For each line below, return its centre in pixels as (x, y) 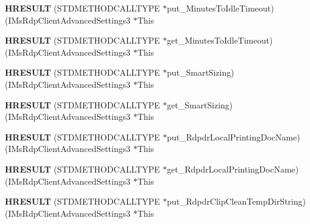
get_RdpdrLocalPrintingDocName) (233, 169)
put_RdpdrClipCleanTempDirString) (236, 201)
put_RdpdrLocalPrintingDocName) (233, 137)
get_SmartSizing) (200, 104)
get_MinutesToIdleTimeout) (220, 40)
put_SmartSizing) (200, 72)
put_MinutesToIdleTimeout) (220, 8)
